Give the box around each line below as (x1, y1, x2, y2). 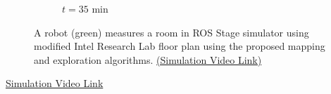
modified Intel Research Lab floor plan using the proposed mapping (34, 39, 325, 53)
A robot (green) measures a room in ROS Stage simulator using (34, 25, 309, 39)
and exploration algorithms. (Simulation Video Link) (34, 52, 262, 67)
